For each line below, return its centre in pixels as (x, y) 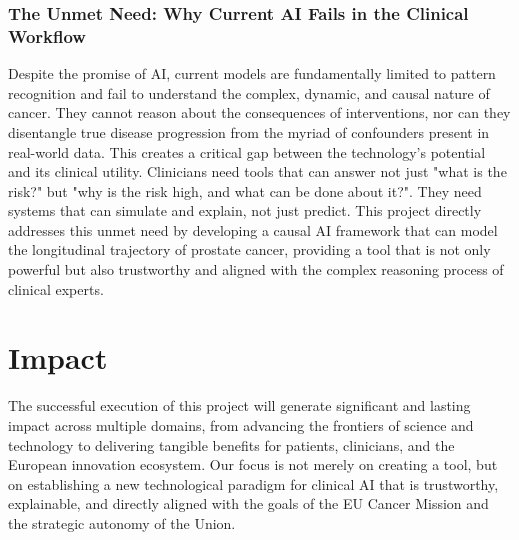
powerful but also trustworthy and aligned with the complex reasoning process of (256, 269)
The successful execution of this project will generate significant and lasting (239, 405)
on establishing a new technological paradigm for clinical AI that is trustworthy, (253, 483)
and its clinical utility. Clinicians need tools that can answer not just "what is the (257, 171)
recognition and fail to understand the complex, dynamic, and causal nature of (249, 92)
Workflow (47, 35)
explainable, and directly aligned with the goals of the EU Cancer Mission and (248, 503)
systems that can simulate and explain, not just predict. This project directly (245, 210)
